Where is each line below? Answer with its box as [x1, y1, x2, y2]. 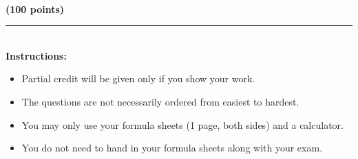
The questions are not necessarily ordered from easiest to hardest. [21, 94, 299, 108]
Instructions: [6, 48, 67, 62]
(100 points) [6, 1, 65, 16]
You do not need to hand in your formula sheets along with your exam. [21, 140, 323, 155]
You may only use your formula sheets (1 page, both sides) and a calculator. [21, 117, 344, 132]
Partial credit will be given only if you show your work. [21, 71, 255, 86]
